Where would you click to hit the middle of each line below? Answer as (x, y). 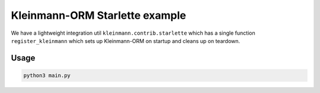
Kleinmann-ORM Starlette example (99, 15)
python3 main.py (47, 75)
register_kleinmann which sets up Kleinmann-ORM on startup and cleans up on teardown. (125, 41)
